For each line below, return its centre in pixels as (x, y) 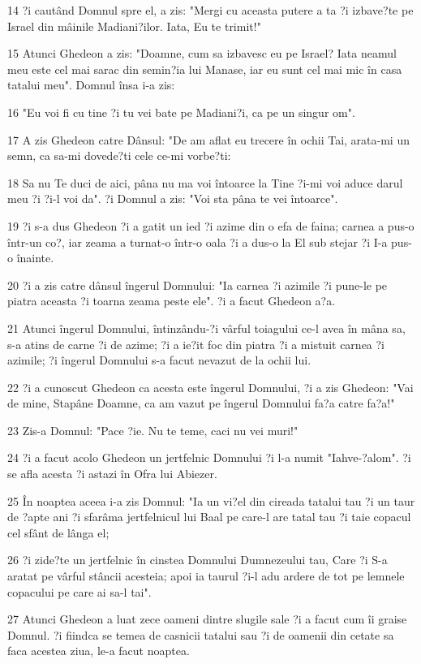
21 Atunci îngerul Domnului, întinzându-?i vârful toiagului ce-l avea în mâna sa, (206, 328)
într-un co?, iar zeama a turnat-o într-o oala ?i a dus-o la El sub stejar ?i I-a (198, 241)
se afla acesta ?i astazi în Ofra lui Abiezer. (112, 474)
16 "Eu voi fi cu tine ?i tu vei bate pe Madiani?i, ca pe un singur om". (181, 112)
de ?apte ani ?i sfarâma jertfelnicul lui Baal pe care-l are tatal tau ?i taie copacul (209, 517)
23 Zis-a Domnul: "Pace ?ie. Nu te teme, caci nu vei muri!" (153, 430)
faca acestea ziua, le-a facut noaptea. (99, 651)
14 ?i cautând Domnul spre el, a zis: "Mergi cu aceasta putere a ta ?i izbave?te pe (210, 10)
